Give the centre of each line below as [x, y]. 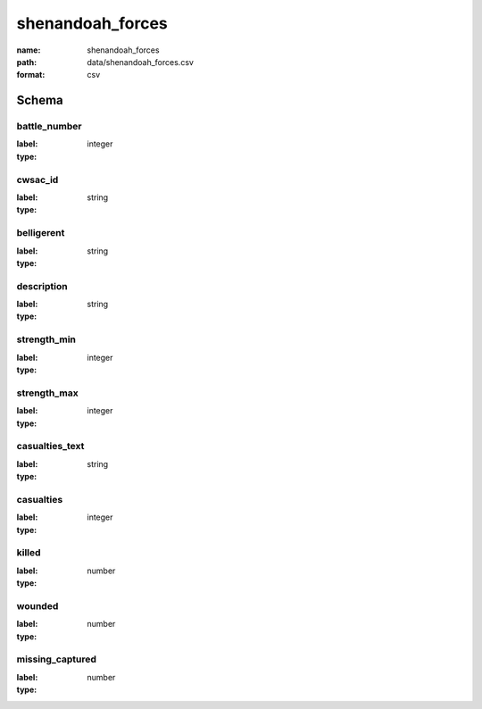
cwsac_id [37, 179]
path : [27, 62]
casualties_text [50, 446]
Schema [40, 100]
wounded [37, 605]
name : [29, 50]
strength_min [46, 339]
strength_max [48, 393]
